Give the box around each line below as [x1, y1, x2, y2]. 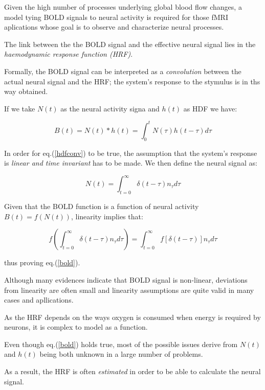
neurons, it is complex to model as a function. [4, 322, 148, 332]
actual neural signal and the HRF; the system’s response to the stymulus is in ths [4, 76, 260, 86]
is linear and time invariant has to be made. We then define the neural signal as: [4, 157, 257, 168]
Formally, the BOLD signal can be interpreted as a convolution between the [4, 65, 241, 76]
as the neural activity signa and [60, 103, 160, 113]
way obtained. [4, 86, 48, 97]
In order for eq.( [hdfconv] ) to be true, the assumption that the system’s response [4, 147, 257, 158]
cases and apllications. [4, 294, 74, 305]
